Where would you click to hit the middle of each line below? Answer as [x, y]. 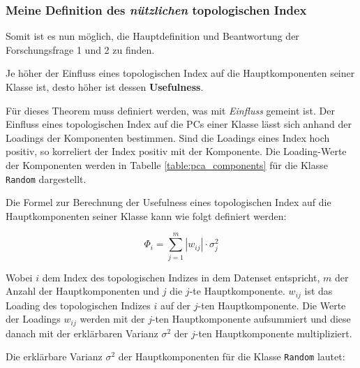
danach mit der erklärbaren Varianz [82, 333]
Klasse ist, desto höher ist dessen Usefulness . [105, 87]
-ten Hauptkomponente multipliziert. [273, 333]
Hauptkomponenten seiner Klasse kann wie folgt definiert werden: [146, 215]
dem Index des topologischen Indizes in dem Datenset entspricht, [181, 277]
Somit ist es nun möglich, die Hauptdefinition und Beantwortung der [152, 36]
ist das [318, 291]
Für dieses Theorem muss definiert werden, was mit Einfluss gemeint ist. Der [170, 110]
